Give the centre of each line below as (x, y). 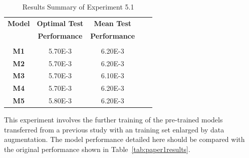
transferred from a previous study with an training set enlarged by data (114, 129)
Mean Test (113, 23)
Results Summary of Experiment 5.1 (78, 7)
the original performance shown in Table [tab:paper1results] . (97, 149)
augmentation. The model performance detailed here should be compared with (124, 139)
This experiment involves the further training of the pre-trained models (113, 120)
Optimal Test (60, 23)
